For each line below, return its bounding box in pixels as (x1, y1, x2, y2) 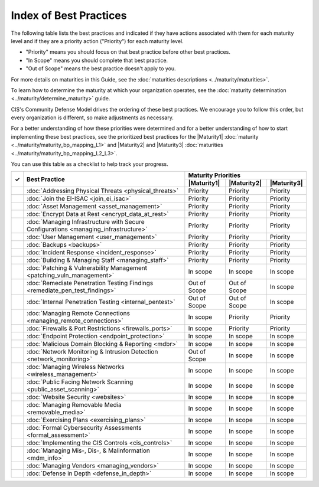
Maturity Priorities (188, 171, 241, 179)
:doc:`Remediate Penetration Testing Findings (27, 279, 154, 287)
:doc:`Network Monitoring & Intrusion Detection (27, 348, 158, 356)
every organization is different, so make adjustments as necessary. (11, 114, 174, 121)
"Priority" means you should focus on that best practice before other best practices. (25, 48, 230, 55)
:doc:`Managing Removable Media (27, 401, 122, 409)
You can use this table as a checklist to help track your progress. (11, 161, 168, 168)
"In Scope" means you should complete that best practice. (25, 57, 168, 64)
